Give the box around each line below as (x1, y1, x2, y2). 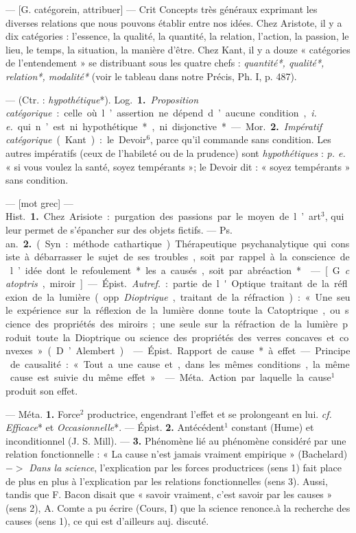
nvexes (5, 343, 33, 358)
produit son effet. (5, 384, 78, 398)
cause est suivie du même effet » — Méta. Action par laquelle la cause (10, 370, 331, 384)
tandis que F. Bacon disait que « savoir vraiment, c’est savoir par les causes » (5, 487, 333, 501)
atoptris (5, 276, 38, 290)
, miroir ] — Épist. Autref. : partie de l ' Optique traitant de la (42, 276, 329, 290)
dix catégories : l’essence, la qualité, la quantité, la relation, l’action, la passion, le (5, 29, 349, 43)
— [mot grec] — (5, 195, 73, 210)
